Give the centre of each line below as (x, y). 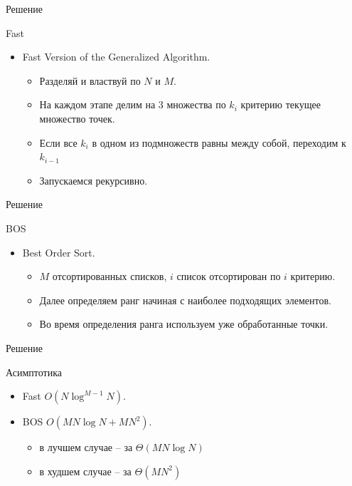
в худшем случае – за (85, 471)
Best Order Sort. (59, 252)
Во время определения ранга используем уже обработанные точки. (184, 324)
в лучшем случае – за (86, 447)
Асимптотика (34, 372)
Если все (58, 142)
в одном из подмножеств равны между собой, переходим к (219, 142)
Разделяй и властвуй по (90, 80)
